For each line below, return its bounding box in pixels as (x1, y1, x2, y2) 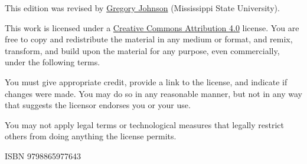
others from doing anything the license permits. (5, 130, 177, 142)
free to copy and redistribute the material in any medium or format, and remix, (5, 33, 293, 45)
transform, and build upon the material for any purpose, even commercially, (5, 44, 280, 56)
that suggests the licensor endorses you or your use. (5, 99, 191, 111)
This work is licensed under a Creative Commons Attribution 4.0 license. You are (5, 21, 299, 34)
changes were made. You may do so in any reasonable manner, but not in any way (5, 87, 302, 99)
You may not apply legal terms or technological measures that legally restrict (5, 118, 284, 130)
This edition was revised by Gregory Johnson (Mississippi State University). (5, 2, 280, 14)
